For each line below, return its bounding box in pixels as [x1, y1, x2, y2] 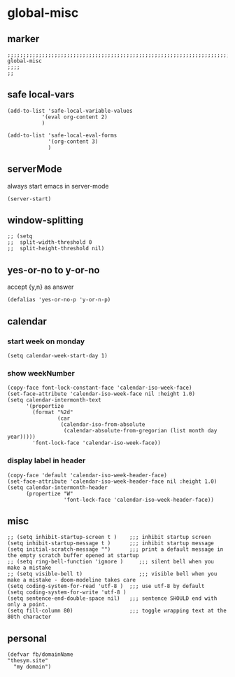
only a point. [7, 601, 49, 608]
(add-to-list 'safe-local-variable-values [7, 107, 133, 114]
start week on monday [7, 336, 85, 346]
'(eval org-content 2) [41, 114, 108, 121]
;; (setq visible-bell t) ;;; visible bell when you [7, 570, 218, 577]
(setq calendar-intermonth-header [7, 484, 108, 491]
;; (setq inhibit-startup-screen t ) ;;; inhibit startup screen [7, 534, 211, 541]
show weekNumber [7, 368, 75, 378]
